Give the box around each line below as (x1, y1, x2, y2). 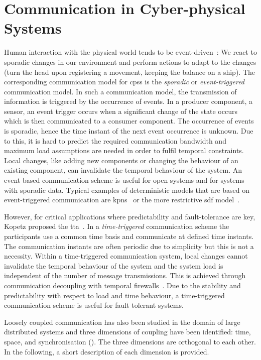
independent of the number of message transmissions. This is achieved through (4, 270, 246, 281)
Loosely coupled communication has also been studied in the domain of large (4, 316, 240, 327)
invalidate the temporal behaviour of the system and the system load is (4, 260, 223, 271)
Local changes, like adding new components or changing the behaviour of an (4, 155, 238, 165)
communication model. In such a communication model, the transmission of (4, 86, 237, 96)
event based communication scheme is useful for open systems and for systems (4, 175, 244, 185)
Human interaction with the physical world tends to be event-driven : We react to (4, 47, 257, 57)
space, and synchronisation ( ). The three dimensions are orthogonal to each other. (4, 336, 256, 346)
